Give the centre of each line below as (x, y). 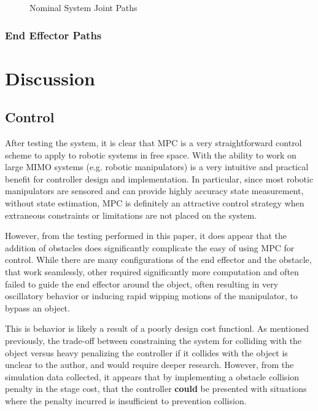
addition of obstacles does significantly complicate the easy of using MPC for (150, 247)
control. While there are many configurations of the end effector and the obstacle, (158, 260)
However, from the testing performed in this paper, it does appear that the (146, 236)
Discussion (50, 78)
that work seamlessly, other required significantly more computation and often (152, 271)
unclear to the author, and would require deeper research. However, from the (149, 365)
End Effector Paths (53, 35)
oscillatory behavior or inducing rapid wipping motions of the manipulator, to (151, 296)
